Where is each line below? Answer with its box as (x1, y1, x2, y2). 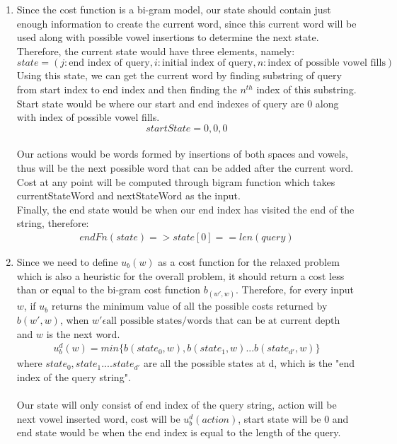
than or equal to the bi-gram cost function (16, 282, 200, 297)
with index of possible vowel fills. (16, 110, 160, 124)
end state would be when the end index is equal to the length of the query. (16, 425, 341, 440)
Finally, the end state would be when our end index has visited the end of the (16, 201, 355, 216)
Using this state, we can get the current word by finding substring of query (16, 68, 342, 83)
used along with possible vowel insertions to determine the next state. (16, 30, 319, 45)
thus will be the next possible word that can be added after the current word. (16, 160, 354, 175)
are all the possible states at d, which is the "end (144, 356, 355, 370)
